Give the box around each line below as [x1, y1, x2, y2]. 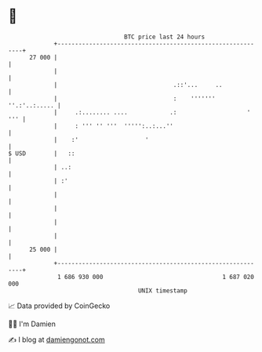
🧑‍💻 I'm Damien [8, 319, 56, 328]
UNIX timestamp [137, 286, 188, 295]
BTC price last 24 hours [124, 33, 206, 41]
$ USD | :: [8, 149, 76, 158]
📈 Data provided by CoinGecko [8, 301, 111, 310]
